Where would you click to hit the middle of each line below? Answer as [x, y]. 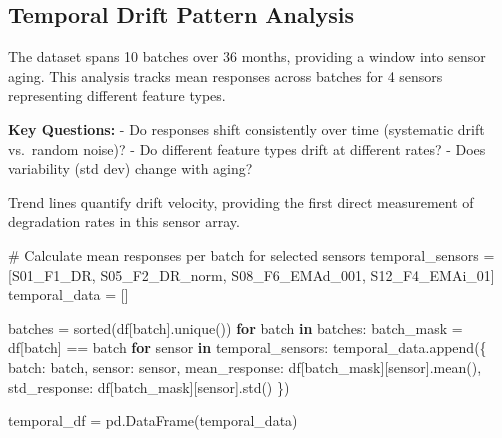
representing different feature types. [117, 95]
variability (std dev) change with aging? [130, 168]
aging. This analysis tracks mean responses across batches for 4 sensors [225, 75]
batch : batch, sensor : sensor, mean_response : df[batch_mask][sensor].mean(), [245, 366]
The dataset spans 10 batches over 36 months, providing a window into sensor [247, 56]
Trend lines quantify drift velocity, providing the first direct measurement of [241, 201]
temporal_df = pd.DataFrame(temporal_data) [153, 420]
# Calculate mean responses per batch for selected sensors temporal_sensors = [251, 254]
